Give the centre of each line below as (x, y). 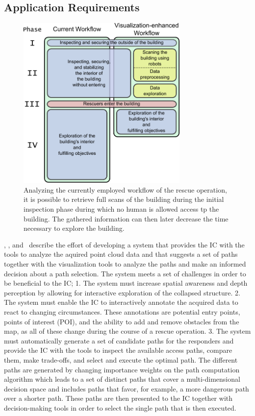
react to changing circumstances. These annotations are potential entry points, (122, 312)
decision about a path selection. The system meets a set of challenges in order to (125, 273)
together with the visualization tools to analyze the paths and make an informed (125, 264)
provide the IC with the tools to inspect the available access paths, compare (118, 350)
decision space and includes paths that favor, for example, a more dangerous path (127, 388)
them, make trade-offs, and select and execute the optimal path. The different (121, 359)
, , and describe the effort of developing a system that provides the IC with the (124, 244)
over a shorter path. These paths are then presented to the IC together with (118, 398)
